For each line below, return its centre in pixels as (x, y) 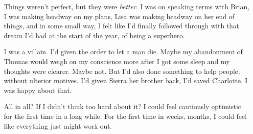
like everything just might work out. (58, 125)
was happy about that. (38, 90)
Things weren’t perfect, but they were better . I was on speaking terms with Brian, (127, 6)
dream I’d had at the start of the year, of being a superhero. (94, 35)
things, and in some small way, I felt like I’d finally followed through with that (122, 26)
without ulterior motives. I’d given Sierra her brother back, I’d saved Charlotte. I (126, 80)
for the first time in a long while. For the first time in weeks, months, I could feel (126, 116)
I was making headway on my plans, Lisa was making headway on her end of (119, 16)
